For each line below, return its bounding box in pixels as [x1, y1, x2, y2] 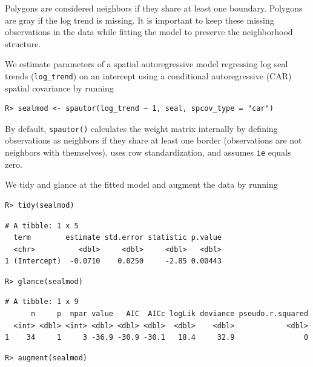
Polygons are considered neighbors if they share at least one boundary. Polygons [5, 2, 303, 14]
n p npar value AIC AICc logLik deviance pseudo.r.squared [30, 309, 309, 319]
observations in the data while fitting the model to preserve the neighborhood [5, 25, 293, 38]
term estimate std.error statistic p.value [13, 233, 222, 242]
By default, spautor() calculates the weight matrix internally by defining [5, 122, 278, 134]
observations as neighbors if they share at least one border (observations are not [5, 134, 302, 147]
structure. [5, 37, 41, 50]
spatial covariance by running [5, 81, 114, 94]
